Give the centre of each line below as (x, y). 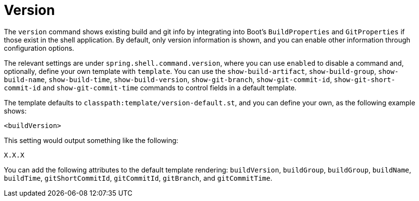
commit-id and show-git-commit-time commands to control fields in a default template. (150, 87)
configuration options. (39, 48)
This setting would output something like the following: (91, 140)
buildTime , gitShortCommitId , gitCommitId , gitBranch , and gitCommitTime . (138, 178)
